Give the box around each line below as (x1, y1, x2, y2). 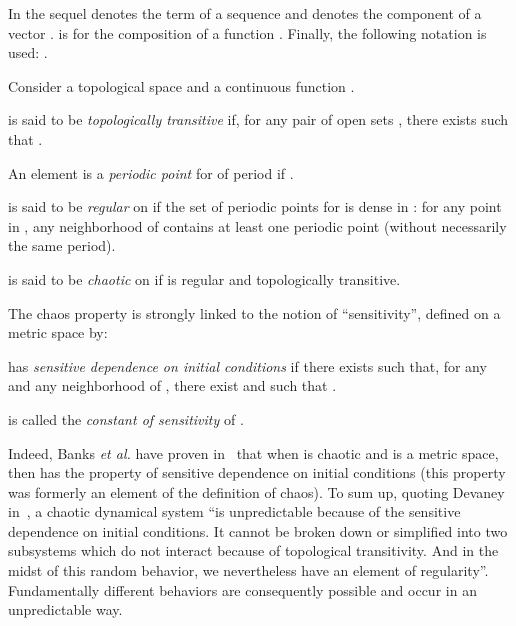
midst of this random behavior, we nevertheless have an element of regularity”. (8, 560, 489, 581)
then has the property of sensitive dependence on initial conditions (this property (8, 462, 506, 483)
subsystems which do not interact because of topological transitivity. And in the (8, 540, 499, 561)
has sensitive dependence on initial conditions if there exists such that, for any (8, 355, 487, 376)
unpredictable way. (8, 599, 123, 620)
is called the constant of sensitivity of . (8, 408, 244, 429)
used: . (8, 42, 48, 63)
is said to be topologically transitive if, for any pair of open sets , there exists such (8, 109, 509, 130)
